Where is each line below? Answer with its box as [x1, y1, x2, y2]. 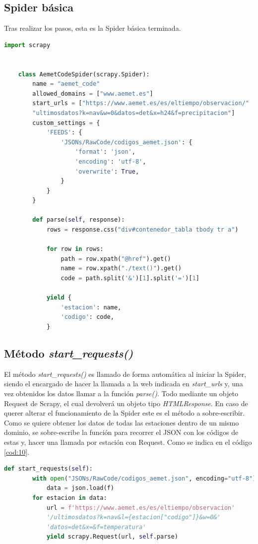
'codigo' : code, [61, 313, 114, 321]
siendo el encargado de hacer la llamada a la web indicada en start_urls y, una [4, 378, 243, 389]
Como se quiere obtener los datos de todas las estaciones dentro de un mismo [4, 417, 239, 427]
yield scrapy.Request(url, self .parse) [46, 533, 178, 541]
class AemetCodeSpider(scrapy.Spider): [18, 70, 150, 78]
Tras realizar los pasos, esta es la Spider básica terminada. [4, 23, 181, 33]
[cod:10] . [4, 446, 29, 457]
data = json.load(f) [46, 484, 114, 492]
